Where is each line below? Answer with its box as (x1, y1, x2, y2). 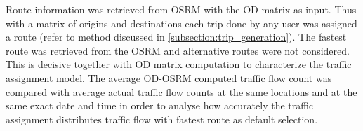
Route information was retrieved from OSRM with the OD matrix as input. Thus (6, 2, 357, 16)
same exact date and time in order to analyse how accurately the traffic (6, 98, 314, 113)
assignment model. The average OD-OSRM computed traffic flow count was (6, 70, 332, 85)
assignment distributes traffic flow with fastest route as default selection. (6, 111, 318, 126)
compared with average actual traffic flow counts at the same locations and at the (6, 84, 357, 99)
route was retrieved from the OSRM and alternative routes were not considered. (6, 43, 350, 57)
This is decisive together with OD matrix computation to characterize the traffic (6, 57, 352, 71)
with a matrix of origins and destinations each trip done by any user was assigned (6, 15, 357, 30)
